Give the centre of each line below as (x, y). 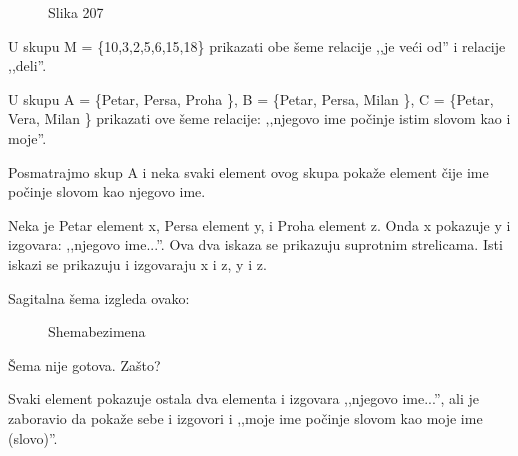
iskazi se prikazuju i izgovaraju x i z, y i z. (137, 263)
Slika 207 (76, 12)
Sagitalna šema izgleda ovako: (99, 297)
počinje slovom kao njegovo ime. (107, 191)
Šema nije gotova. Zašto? (84, 364)
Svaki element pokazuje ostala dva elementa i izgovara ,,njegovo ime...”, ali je (244, 398)
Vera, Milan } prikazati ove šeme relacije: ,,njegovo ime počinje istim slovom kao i (259, 118)
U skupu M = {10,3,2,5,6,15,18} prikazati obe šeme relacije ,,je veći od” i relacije (257, 45)
